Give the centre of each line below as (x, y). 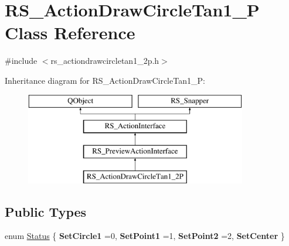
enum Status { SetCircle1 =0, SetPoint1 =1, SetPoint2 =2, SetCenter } (145, 236)
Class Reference (70, 33)
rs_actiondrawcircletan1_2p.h (105, 61)
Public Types (46, 211)
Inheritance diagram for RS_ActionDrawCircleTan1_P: (105, 80)
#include (21, 61)
